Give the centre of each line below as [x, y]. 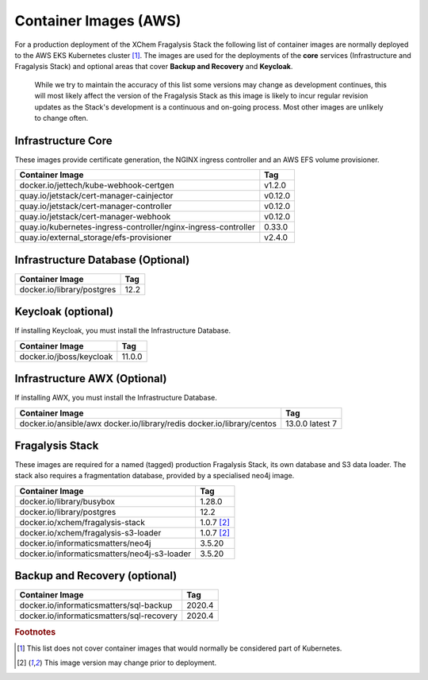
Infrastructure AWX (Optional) [91, 379]
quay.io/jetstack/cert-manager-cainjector [96, 196]
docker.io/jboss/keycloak [66, 356]
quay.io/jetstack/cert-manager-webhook [95, 217]
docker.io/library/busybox [67, 501]
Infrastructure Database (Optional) [102, 259]
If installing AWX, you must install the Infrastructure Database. [116, 398]
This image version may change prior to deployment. [130, 663]
